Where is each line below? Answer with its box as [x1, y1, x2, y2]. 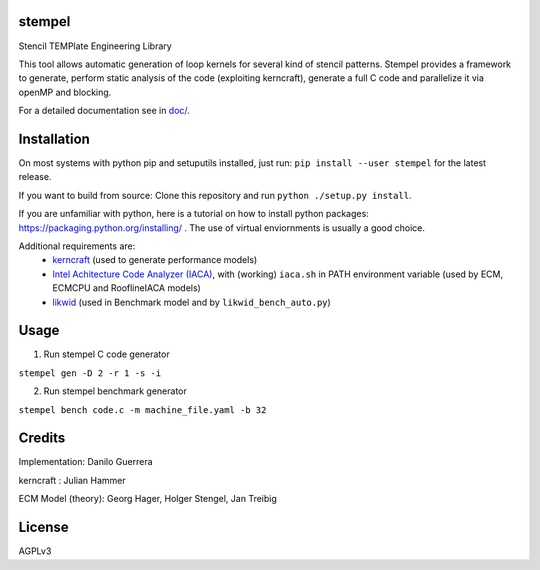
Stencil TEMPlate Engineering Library [18, 40, 172, 52]
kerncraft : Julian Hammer [18, 474, 126, 486]
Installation [18, 130, 90, 147]
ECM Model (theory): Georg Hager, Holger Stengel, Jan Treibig [18, 493, 277, 505]
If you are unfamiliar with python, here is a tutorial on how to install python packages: [18, 208, 369, 220]
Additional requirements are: [18, 240, 136, 252]
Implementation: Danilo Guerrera [18, 456, 154, 468]
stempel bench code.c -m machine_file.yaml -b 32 [18, 404, 267, 415]
